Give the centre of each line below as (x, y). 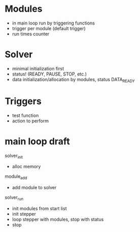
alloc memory (26, 167)
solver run (14, 198)
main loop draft (37, 141)
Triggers (23, 101)
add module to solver (34, 188)
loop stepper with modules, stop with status (58, 219)
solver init (14, 156)
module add (16, 177)
